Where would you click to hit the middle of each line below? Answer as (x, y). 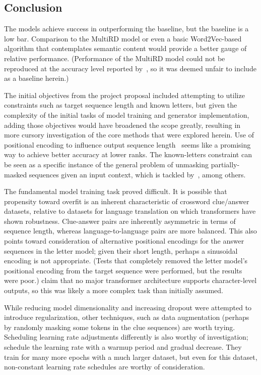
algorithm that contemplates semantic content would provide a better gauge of (125, 48)
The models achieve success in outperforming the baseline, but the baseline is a (126, 29)
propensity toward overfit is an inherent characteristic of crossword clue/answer (127, 201)
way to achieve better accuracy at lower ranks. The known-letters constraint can (128, 154)
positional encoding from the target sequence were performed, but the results (123, 270)
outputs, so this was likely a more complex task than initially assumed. (114, 290)
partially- (225, 164)
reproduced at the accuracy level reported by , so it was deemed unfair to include (130, 68)
